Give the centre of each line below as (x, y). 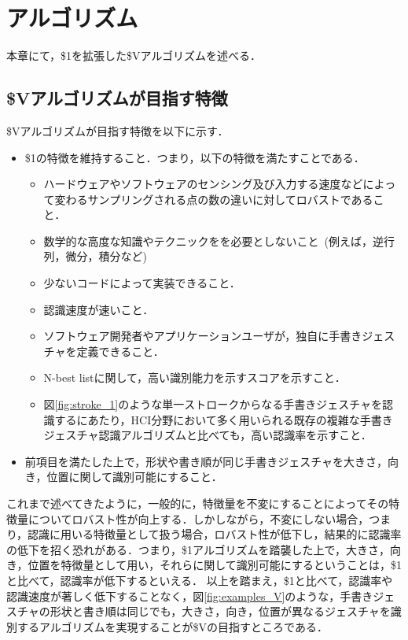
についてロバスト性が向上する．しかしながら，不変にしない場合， (198, 518)
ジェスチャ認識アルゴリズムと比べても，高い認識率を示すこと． (208, 435)
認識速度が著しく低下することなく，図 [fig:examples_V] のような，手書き (190, 596)
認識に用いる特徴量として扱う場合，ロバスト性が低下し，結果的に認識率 (215, 534)
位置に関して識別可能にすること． (134, 477)
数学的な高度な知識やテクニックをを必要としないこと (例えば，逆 (214, 240)
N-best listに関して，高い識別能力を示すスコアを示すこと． (195, 377)
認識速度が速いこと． (99, 309)
